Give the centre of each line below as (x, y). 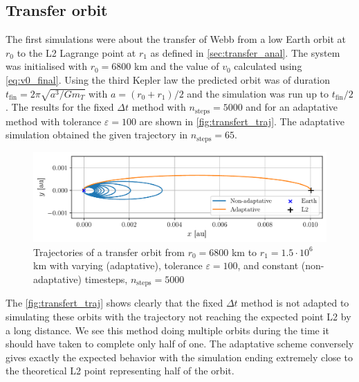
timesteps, (106, 279)
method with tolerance (54, 121)
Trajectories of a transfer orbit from (109, 252)
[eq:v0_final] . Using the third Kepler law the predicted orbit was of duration (168, 79)
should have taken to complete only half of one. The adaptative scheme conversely (180, 344)
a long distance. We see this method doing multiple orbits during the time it (167, 330)
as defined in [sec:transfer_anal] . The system (245, 52)
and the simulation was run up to (258, 93)
